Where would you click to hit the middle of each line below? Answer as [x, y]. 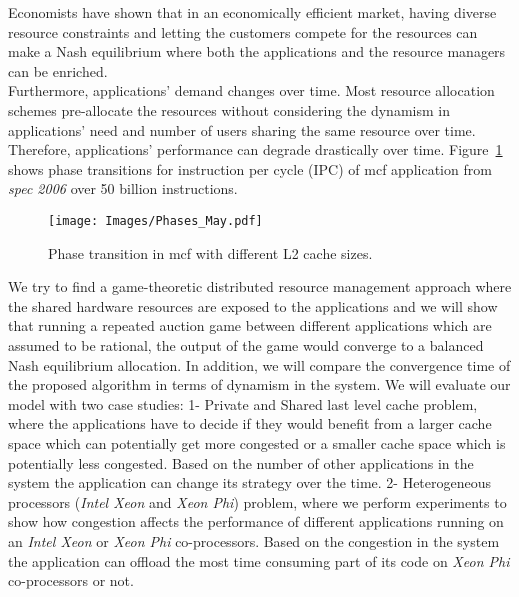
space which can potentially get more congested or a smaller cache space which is [257, 442]
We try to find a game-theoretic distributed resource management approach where [260, 286]
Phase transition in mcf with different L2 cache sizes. [210, 252]
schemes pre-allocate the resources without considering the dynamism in [229, 109]
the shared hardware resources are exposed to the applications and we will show [253, 305]
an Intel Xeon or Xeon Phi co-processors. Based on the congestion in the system [254, 540]
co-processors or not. [71, 580]
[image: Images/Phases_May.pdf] [155, 220]
